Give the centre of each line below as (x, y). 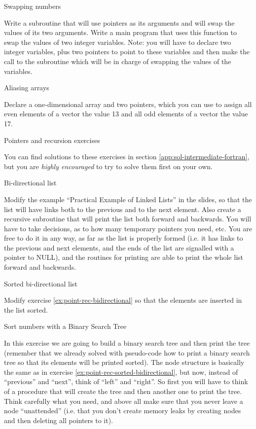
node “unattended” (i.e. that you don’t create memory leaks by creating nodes (123, 411)
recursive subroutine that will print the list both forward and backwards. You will (128, 219)
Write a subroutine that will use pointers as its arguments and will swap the (119, 22)
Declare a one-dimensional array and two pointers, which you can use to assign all (128, 104)
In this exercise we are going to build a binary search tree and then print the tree (127, 343)
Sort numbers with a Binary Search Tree (65, 326)
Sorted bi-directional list (41, 283)
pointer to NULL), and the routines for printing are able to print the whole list (124, 257)
